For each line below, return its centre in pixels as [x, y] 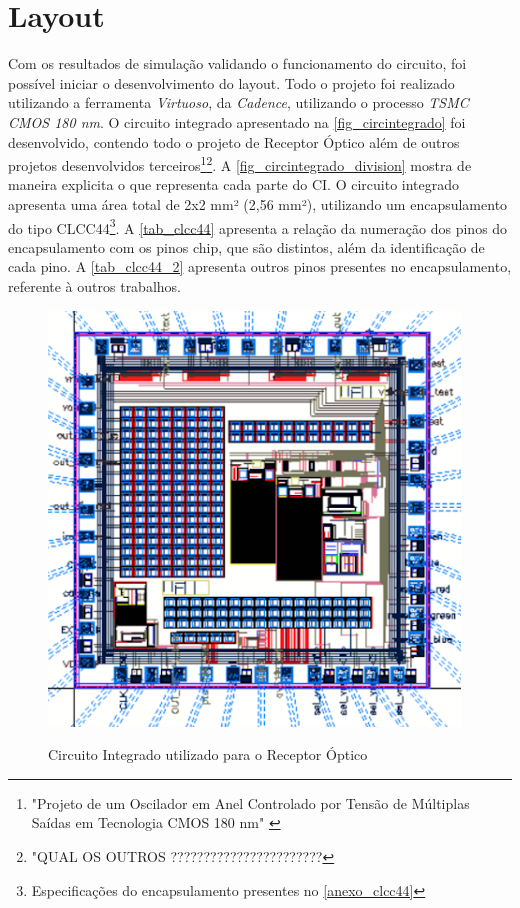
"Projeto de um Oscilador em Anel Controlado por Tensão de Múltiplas [250, 802]
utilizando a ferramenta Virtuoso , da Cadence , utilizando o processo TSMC [238, 102]
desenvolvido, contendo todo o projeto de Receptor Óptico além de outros [234, 141]
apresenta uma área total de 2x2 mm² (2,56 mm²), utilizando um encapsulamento [258, 203]
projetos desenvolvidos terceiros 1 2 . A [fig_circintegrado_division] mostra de [240, 163]
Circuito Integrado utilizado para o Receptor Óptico [208, 754]
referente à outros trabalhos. [94, 285]
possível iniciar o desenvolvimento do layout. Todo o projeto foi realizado [231, 82]
